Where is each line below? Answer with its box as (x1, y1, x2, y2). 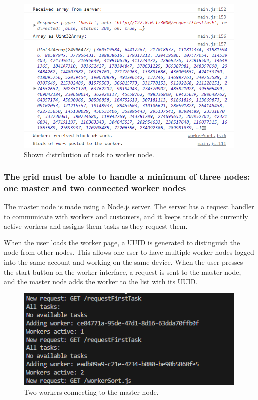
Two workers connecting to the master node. (24, 386, 159, 397)
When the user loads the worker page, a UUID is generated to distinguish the (4, 237, 240, 247)
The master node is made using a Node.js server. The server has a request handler (4, 201, 254, 212)
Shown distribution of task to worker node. (24, 149, 154, 160)
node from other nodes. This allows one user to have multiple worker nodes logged (4, 247, 254, 257)
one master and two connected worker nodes (4, 181, 186, 194)
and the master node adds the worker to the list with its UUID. (4, 276, 198, 286)
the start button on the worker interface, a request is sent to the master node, (4, 266, 241, 277)
